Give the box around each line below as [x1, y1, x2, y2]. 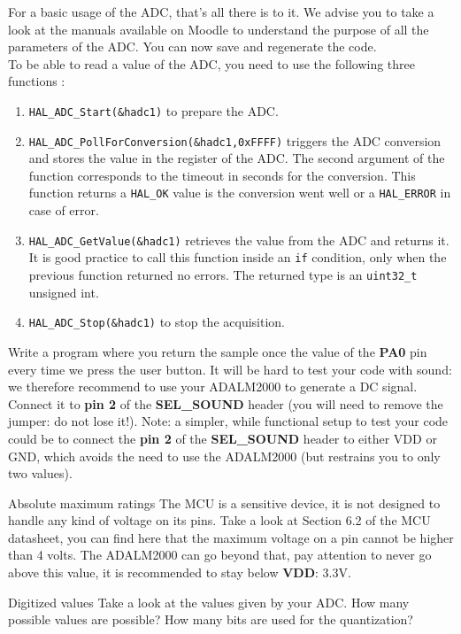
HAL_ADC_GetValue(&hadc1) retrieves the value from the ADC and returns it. [28, 230, 449, 249]
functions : [8, 72, 65, 90]
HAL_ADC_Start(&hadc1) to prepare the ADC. [28, 101, 279, 120]
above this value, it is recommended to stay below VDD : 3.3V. [8, 563, 351, 582]
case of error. [28, 201, 99, 220]
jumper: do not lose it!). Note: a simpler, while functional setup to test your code [8, 412, 449, 430]
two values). [8, 464, 73, 483]
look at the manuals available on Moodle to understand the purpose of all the [8, 19, 429, 38]
